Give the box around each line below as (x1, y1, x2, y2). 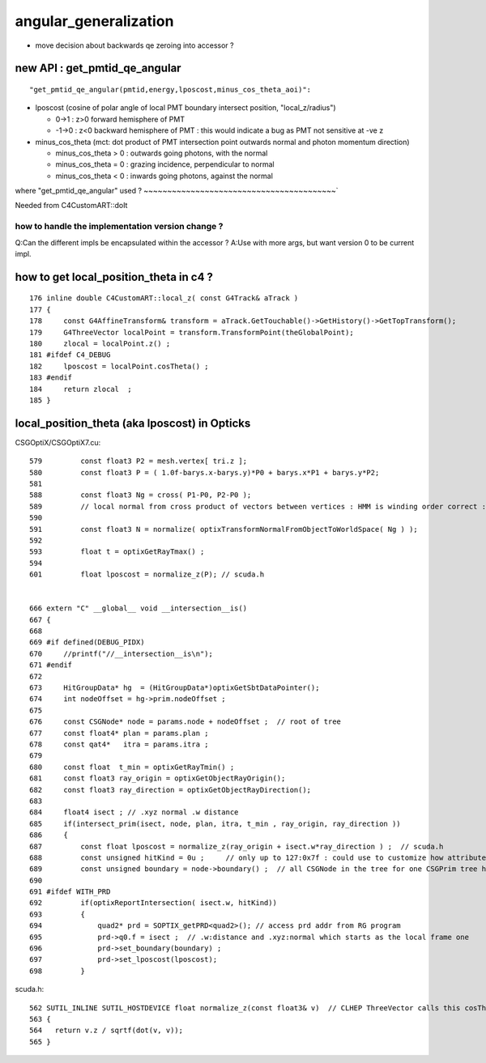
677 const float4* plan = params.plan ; (29, 729, 210, 738)
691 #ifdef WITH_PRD (29, 887, 111, 896)
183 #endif (29, 373, 73, 382)
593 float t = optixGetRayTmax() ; (29, 547, 205, 556)
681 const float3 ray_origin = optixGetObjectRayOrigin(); (29, 774, 286, 783)
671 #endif (29, 661, 73, 670)
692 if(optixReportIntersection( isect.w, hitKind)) (29, 899, 277, 908)
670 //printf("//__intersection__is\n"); (29, 648, 214, 658)
